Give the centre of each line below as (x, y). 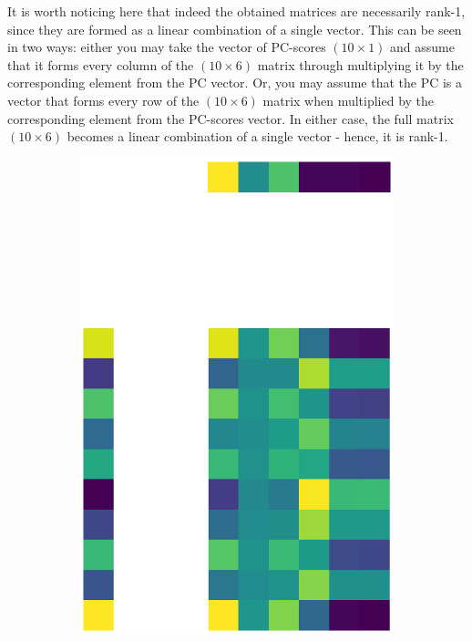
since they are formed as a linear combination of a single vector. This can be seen (235, 29)
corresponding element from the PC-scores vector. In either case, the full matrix (231, 118)
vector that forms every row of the (103, 100)
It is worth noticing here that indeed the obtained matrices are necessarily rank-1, (236, 11)
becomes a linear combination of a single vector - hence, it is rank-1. (257, 136)
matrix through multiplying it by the (360, 64)
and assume (422, 47)
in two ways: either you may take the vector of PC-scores (167, 47)
